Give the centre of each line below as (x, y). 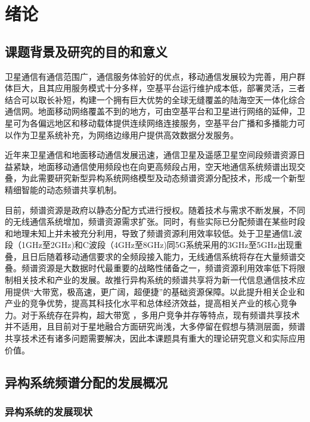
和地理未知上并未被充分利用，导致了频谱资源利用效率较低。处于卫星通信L (149, 233)
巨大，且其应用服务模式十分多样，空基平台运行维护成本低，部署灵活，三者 (159, 88)
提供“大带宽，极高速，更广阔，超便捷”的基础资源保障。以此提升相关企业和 (159, 291)
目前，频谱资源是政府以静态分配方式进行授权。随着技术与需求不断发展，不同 (155, 210)
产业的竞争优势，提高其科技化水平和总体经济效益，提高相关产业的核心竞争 (151, 303)
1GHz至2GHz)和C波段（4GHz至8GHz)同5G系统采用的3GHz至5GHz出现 (158, 245)
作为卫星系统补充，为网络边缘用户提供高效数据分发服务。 (125, 134)
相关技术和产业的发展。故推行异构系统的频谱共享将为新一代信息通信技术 (155, 280)
